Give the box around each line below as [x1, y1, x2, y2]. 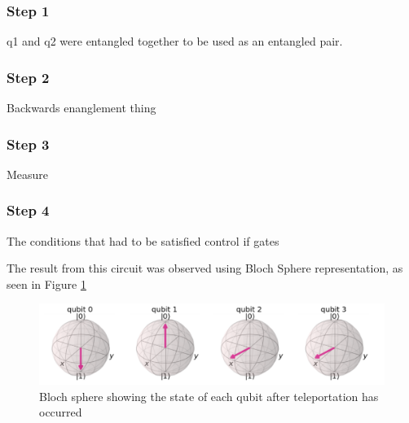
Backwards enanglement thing [7, 99, 156, 116]
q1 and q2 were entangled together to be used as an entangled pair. [7, 33, 343, 50]
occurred [39, 403, 82, 421]
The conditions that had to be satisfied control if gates [7, 232, 279, 249]
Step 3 [7, 133, 50, 154]
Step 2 [7, 67, 50, 87]
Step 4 [7, 200, 50, 220]
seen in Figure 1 [7, 275, 86, 292]
